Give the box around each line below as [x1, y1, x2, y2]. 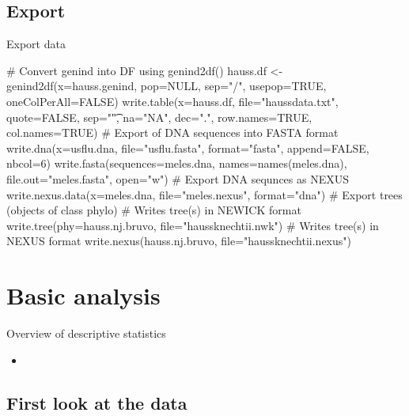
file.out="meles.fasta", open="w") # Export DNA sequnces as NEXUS [6, 170, 350, 187]
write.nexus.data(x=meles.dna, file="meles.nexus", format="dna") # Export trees [6, 186, 403, 202]
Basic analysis [6, 279, 161, 312]
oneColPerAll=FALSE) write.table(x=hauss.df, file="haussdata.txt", [6, 93, 339, 109]
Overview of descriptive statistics [6, 325, 166, 342]
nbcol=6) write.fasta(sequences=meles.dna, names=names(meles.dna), [6, 155, 347, 172]
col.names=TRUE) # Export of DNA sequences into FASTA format [6, 124, 339, 141]
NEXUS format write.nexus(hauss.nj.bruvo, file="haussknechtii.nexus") [6, 233, 351, 249]
